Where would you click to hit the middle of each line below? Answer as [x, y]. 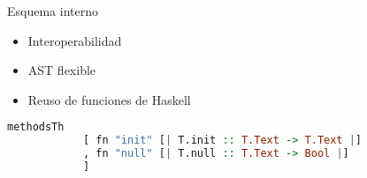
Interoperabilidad [75, 40]
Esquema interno [53, 11]
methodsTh [36, 127]
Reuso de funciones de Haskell [109, 99]
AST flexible [62, 70]
